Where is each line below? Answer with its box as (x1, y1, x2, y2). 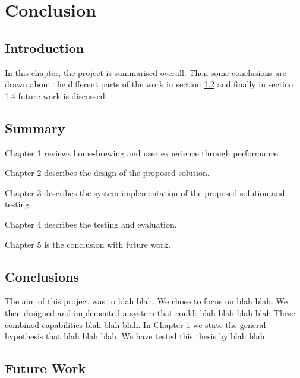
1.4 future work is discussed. (5, 89, 108, 102)
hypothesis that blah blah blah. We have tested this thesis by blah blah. (5, 330, 267, 342)
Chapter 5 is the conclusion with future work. (5, 238, 171, 250)
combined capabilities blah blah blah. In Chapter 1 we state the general (5, 318, 266, 330)
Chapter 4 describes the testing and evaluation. (5, 218, 177, 230)
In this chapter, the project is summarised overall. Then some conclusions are (5, 66, 286, 78)
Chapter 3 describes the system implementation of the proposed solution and (5, 186, 285, 199)
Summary (5, 118, 65, 137)
